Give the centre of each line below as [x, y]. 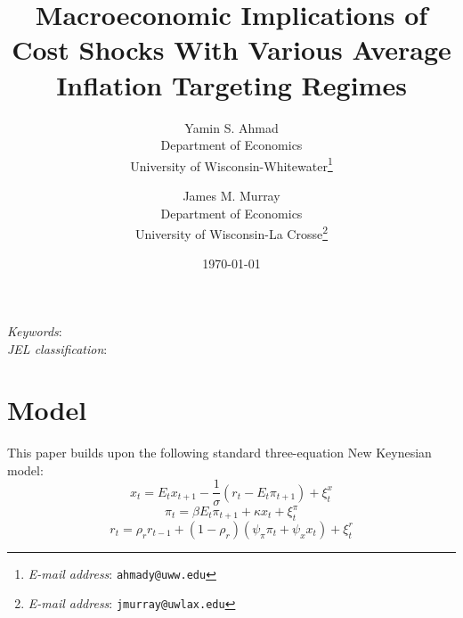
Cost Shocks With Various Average [231, 49]
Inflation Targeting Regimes [231, 84]
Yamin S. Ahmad [231, 127]
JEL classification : [57, 348]
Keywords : [35, 330]
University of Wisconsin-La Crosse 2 [231, 232]
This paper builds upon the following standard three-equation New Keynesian [219, 453]
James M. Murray [231, 195]
